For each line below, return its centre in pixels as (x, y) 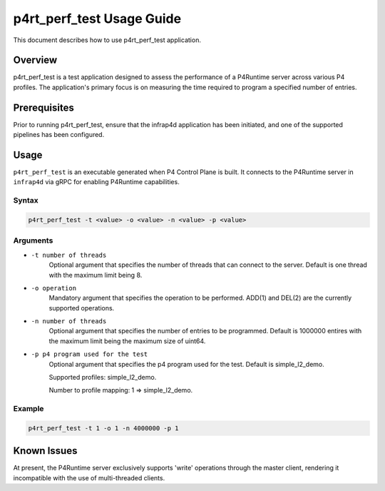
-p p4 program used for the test (89, 354)
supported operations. (82, 308)
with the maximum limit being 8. (96, 275)
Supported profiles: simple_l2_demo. (103, 378)
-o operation (54, 288)
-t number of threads (69, 255)
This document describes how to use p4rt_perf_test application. (107, 40)
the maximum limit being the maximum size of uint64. (127, 341)
